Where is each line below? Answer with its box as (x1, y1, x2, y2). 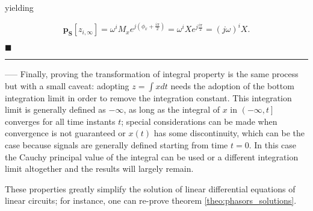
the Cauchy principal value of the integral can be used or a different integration (5, 150, 299, 163)
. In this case (249, 139, 297, 151)
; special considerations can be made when (121, 115, 277, 127)
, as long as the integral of (123, 103, 220, 116)
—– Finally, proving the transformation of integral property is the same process (5, 68, 299, 80)
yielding (5, 1, 34, 13)
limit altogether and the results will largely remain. (5, 162, 194, 175)
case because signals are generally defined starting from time (5, 139, 228, 151)
